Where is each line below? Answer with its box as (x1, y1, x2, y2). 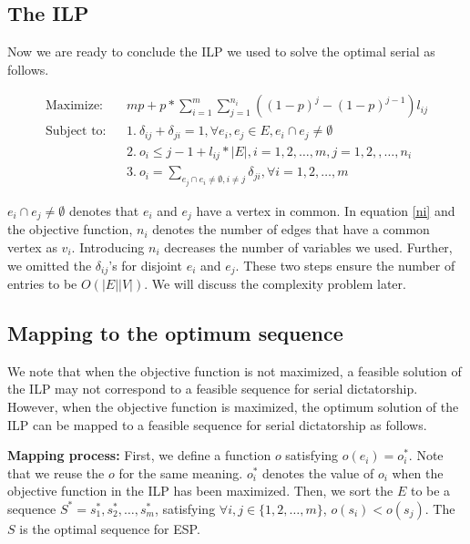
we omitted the (7, 255, 92, 274)
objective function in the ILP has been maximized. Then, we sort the (7, 481, 393, 500)
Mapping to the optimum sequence (7, 318, 343, 346)
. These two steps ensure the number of (235, 255, 455, 274)
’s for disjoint (108, 255, 182, 274)
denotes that (68, 200, 139, 220)
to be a (410, 481, 451, 500)
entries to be (7, 273, 77, 293)
